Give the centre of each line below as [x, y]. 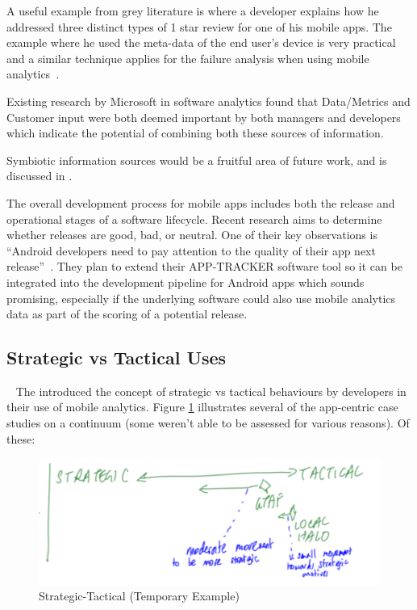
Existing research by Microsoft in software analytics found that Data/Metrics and [208, 101]
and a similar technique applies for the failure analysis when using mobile [188, 58]
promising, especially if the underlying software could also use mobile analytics [201, 298]
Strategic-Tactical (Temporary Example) [139, 596]
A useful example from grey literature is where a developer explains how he [193, 11]
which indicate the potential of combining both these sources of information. [195, 133]
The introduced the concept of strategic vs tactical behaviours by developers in [211, 391]
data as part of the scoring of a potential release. [127, 314]
